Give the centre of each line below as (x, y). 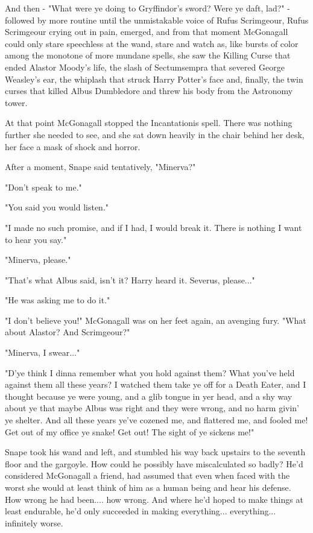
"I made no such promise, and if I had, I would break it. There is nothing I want (153, 227)
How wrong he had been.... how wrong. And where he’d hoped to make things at (154, 499)
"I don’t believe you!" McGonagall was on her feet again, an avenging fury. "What (156, 320)
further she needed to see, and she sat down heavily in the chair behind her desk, (155, 134)
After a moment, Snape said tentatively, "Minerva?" (100, 167)
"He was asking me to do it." (58, 300)
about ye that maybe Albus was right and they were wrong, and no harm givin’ (152, 408)
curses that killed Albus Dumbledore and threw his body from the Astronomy (149, 91)
